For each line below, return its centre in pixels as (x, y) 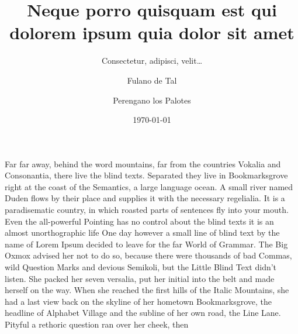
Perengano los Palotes (152, 100)
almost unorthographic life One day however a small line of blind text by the (142, 233)
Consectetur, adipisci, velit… (152, 61)
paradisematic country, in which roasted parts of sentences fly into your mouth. (147, 210)
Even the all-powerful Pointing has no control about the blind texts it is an (139, 221)
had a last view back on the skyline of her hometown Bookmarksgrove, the (138, 301)
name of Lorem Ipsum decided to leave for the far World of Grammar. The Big (146, 244)
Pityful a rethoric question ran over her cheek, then (97, 324)
